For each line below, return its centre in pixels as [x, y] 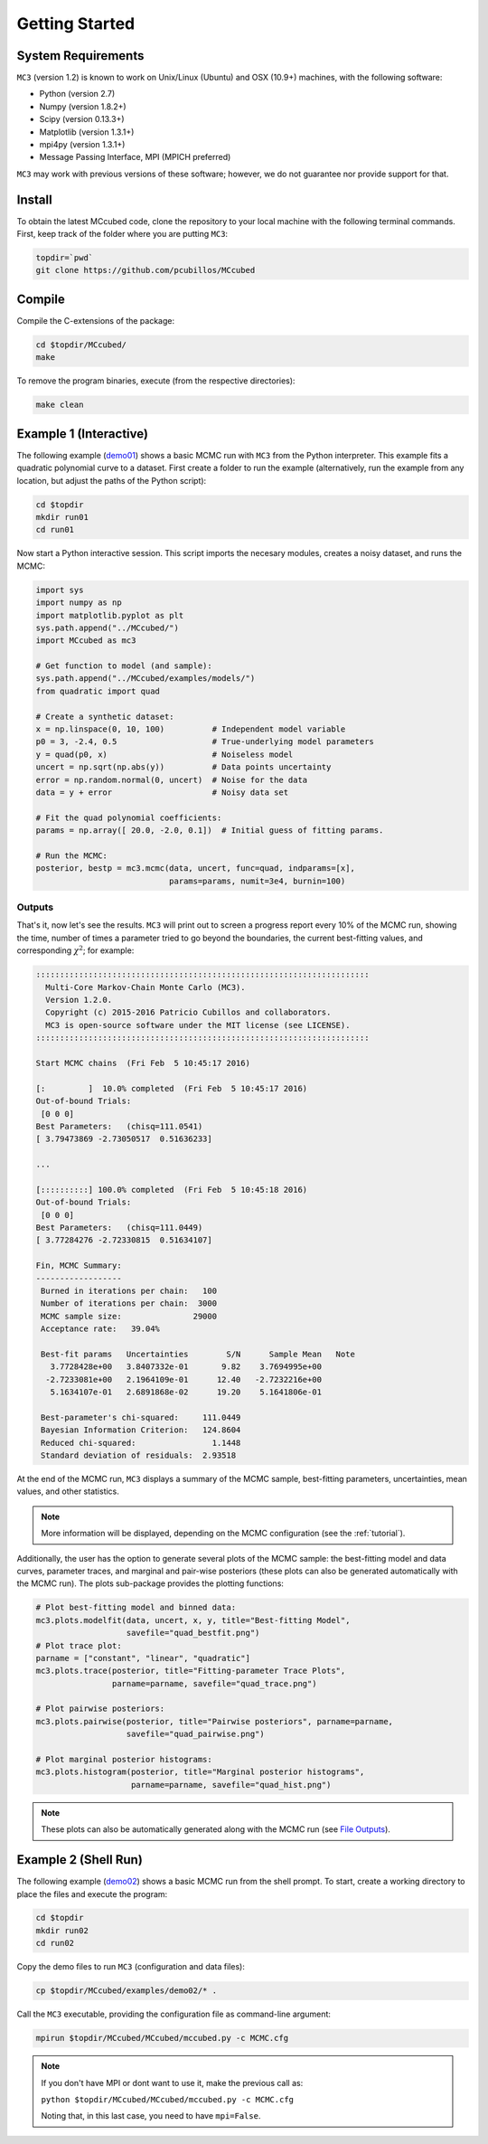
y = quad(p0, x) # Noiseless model [164, 754]
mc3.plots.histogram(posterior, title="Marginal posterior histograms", [200, 1772]
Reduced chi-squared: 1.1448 [141, 1443]
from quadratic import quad [98, 691]
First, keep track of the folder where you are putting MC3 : [122, 234]
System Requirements [80, 56]
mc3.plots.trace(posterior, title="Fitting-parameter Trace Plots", [191, 1671]
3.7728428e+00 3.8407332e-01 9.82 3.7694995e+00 [186, 1367]
